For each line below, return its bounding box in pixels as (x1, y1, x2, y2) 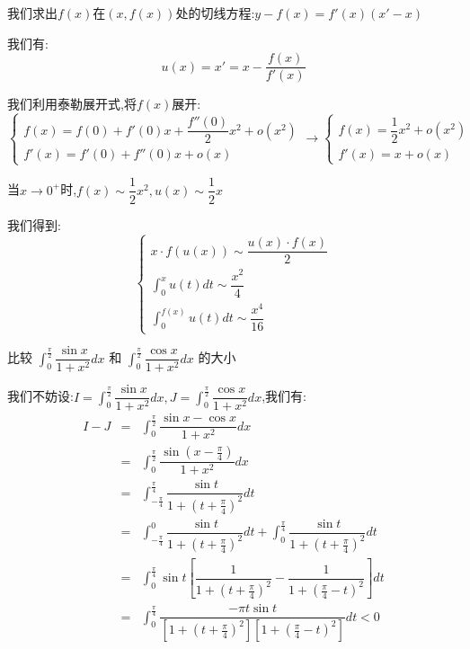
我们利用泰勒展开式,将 (7, 94, 137, 113)
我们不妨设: (7, 387, 74, 405)
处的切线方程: (175, 4, 255, 22)
